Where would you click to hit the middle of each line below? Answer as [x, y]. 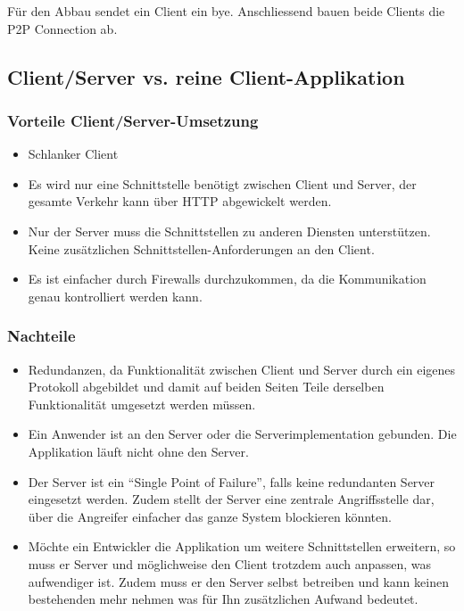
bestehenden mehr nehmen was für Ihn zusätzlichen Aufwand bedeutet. [223, 599]
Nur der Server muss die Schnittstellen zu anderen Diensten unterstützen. [229, 231]
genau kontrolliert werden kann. [115, 296]
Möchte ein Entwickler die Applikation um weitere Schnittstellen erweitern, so [242, 546]
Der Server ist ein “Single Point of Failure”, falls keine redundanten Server [232, 481]
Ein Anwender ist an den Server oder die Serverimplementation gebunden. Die [242, 434]
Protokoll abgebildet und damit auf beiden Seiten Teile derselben [206, 387]
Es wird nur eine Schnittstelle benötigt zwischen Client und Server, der [222, 183]
